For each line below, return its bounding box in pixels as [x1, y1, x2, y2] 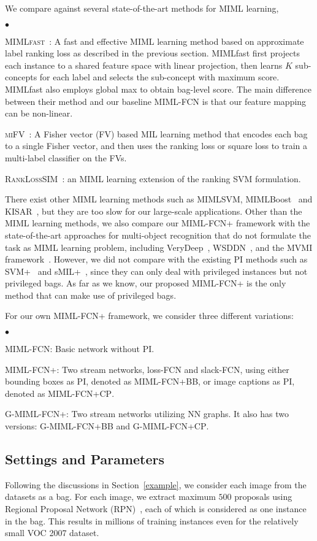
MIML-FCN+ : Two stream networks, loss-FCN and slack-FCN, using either [5, 363, 289, 375]
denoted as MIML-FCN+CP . [5, 386, 115, 399]
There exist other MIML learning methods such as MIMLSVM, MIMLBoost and [5, 193, 313, 205]
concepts [5, 71, 37, 83]
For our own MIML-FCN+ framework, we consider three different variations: [5, 309, 294, 322]
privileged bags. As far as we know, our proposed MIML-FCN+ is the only [5, 277, 286, 290]
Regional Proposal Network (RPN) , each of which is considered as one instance [5, 502, 307, 515]
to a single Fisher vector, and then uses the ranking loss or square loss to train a [5, 139, 308, 152]
